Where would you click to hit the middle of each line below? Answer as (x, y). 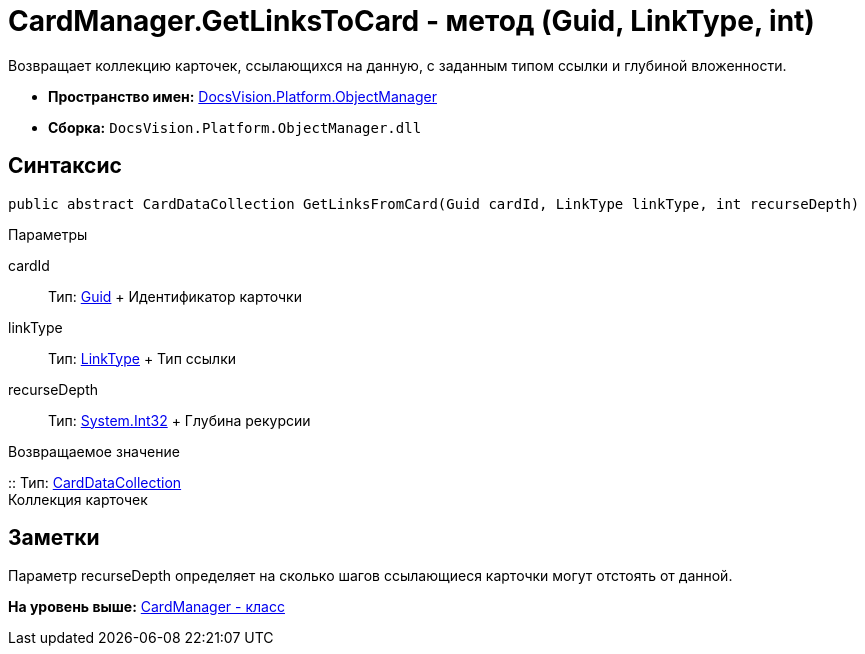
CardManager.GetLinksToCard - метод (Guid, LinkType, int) (411, 21)
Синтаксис (65, 166)
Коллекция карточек (78, 499)
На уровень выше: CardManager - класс (146, 607)
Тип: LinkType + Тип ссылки (142, 358)
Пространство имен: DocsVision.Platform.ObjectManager (242, 96)
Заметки (54, 538)
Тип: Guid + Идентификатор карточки (175, 296)
